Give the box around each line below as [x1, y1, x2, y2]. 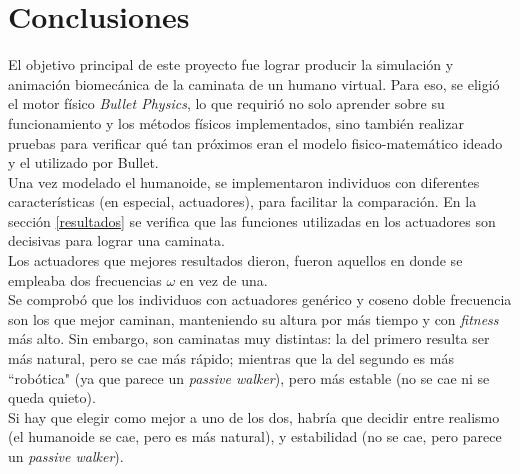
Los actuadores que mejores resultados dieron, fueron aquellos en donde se [8, 250, 463, 271]
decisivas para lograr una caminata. [8, 230, 225, 251]
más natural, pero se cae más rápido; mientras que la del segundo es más [8, 348, 454, 369]
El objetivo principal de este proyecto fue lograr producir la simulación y [8, 54, 454, 75]
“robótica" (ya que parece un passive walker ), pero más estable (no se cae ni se [8, 367, 490, 388]
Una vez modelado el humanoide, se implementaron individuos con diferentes [8, 171, 480, 192]
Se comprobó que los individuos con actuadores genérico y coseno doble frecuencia [8, 289, 512, 310]
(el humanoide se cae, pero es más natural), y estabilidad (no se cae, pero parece [8, 426, 502, 447]
